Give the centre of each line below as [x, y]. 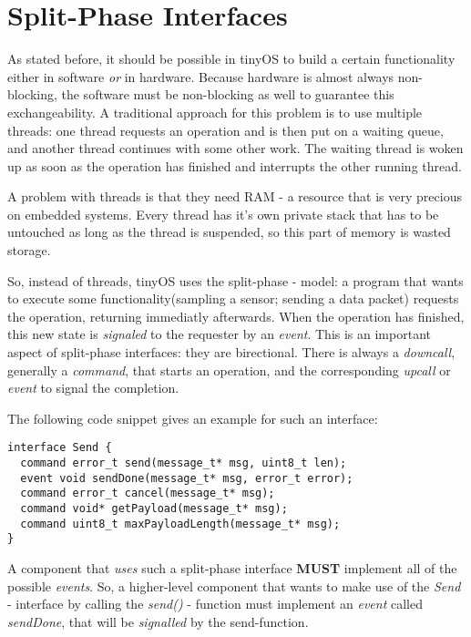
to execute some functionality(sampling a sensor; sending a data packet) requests [233, 298]
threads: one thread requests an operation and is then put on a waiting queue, [225, 130]
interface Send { [60, 448]
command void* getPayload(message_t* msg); [154, 509]
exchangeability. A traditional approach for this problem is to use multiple [215, 112]
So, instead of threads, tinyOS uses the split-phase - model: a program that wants [235, 280]
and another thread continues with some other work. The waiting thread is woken [235, 148]
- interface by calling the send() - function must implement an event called [215, 604]
